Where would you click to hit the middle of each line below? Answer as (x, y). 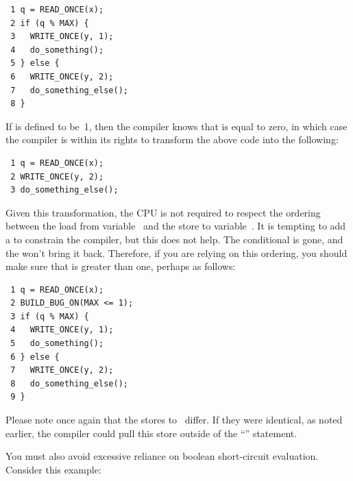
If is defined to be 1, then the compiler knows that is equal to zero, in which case (176, 126)
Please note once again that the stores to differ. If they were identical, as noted (174, 420)
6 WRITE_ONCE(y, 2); (62, 76)
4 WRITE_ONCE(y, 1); (62, 330)
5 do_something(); (57, 344)
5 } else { (35, 63)
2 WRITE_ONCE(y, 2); (57, 176)
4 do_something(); (57, 50)
